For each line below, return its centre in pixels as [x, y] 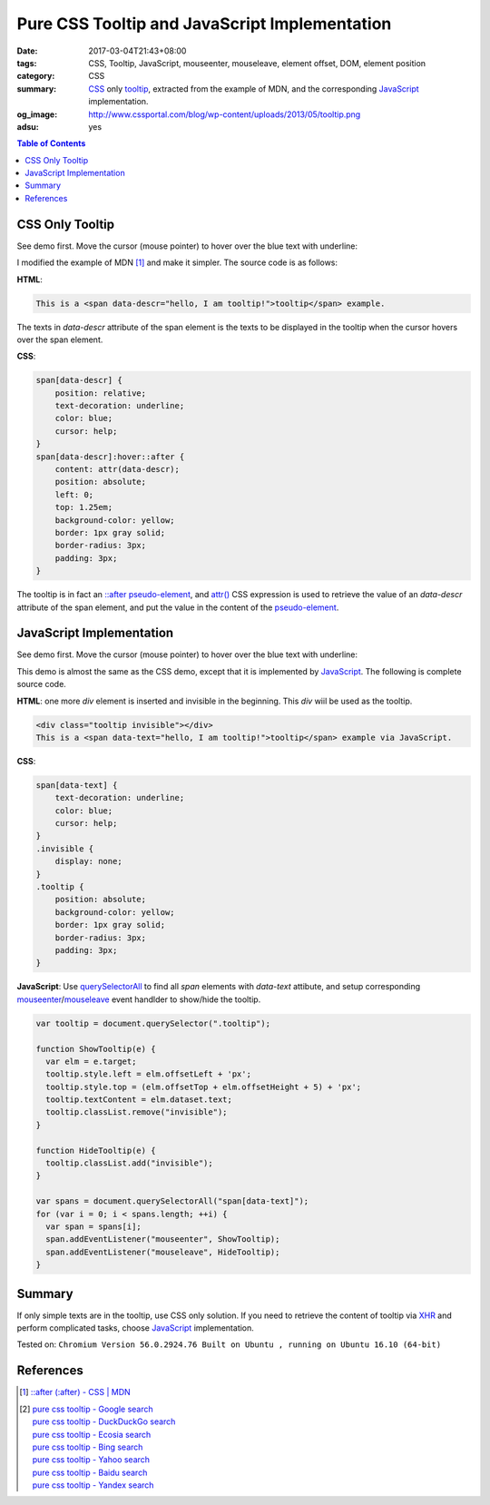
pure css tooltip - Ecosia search [92, 1434]
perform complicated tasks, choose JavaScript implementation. [135, 1328]
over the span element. [60, 339]
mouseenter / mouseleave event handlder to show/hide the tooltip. [139, 999]
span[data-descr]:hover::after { [110, 457]
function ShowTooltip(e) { [96, 1049]
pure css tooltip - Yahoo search [91, 1460]
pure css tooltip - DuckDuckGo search [104, 1421]
